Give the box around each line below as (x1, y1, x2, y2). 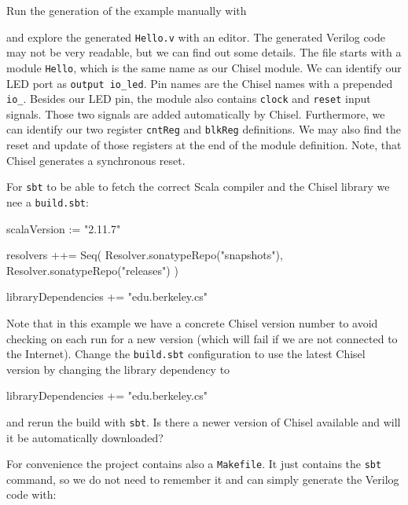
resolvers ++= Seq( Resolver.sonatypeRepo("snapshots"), (6, 247, 283, 263)
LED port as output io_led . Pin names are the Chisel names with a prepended (6, 75, 393, 91)
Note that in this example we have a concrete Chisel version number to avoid (6, 314, 378, 331)
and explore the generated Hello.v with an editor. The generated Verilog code (6, 28, 385, 45)
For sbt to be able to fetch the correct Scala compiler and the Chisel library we (6, 178, 390, 195)
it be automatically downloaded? (6, 429, 164, 445)
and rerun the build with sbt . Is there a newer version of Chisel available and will (6, 413, 401, 430)
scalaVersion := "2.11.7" (6, 220, 121, 236)
